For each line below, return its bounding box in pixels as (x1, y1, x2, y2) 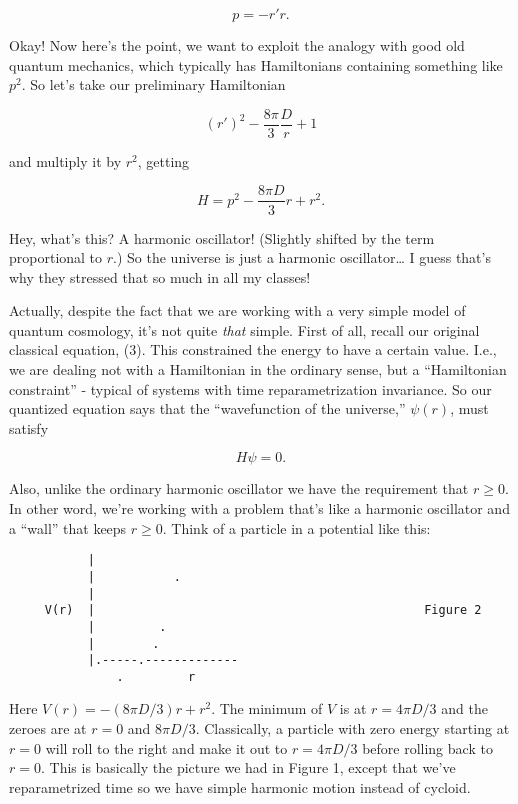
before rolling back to (362, 737, 493, 758)
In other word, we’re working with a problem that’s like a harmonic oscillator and (9, 498, 510, 519)
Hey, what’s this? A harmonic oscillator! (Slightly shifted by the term (9, 227, 435, 248)
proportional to (9, 247, 103, 268)
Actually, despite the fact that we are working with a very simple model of (9, 300, 466, 321)
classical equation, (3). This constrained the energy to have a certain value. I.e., (9, 339, 497, 360)
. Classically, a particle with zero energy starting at (195, 718, 510, 739)
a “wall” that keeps (9, 517, 127, 538)
